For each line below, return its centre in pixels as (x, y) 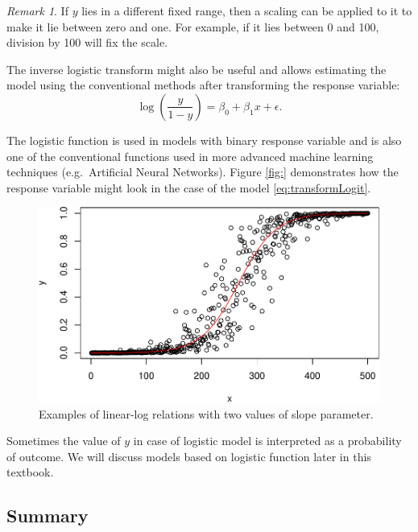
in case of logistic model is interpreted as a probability (267, 441)
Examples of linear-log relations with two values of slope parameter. (206, 413)
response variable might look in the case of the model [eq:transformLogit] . (189, 187)
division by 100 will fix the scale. (87, 42)
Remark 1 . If (37, 10)
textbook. (30, 472)
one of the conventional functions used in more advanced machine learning (190, 156)
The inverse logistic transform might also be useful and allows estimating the (197, 69)
